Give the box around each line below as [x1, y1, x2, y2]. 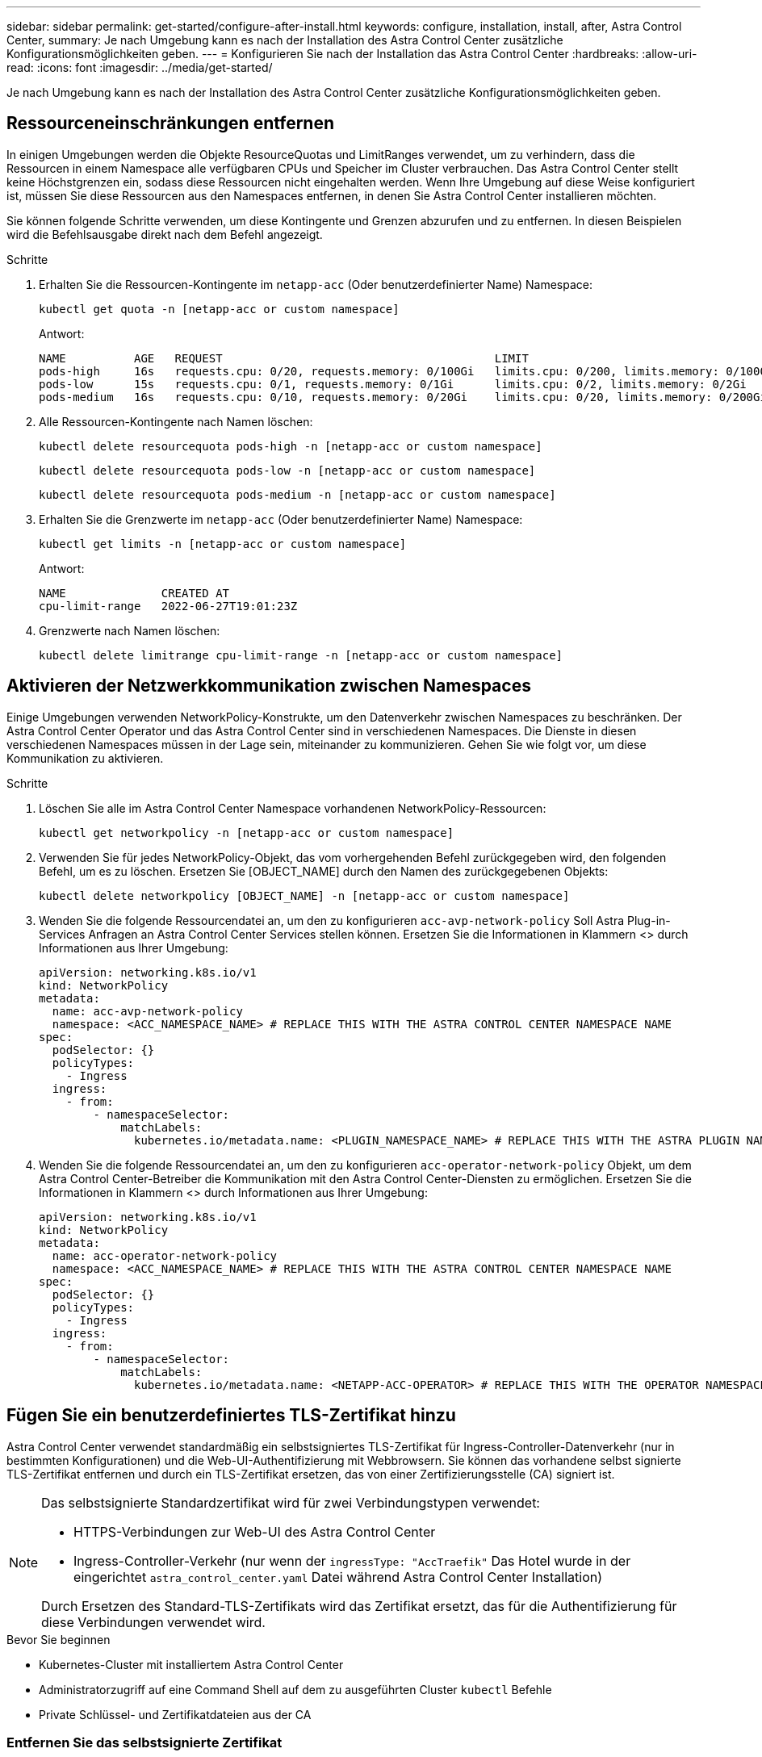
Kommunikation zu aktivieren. [6, 751, 164, 765]
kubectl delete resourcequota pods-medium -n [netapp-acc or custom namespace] [39, 487, 556, 501]
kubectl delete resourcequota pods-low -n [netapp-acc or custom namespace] [39, 463, 536, 477]
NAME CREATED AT [39, 586, 230, 600]
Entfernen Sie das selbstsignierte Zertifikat [6, 1734, 283, 1751]
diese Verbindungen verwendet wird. [41, 1613, 266, 1630]
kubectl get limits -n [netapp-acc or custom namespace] [39, 537, 407, 550]
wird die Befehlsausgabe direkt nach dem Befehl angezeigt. [6, 227, 323, 241]
